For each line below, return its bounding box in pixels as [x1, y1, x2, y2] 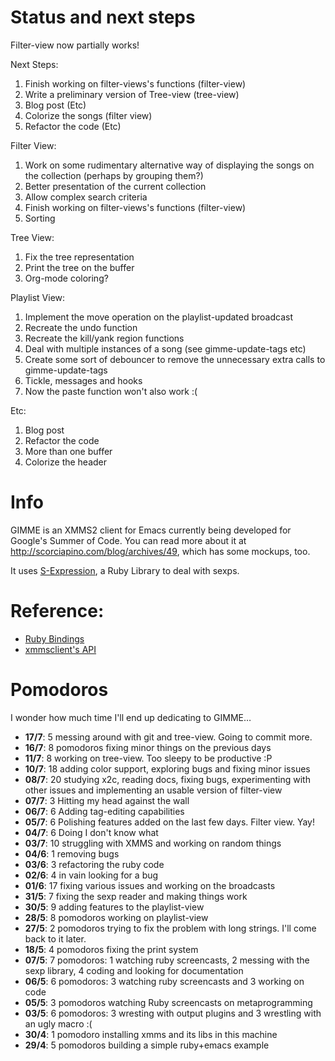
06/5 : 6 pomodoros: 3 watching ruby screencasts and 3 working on [24, 975, 305, 987]
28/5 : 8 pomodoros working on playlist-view [24, 911, 209, 923]
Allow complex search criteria [24, 191, 148, 203]
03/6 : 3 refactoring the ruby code [24, 858, 165, 870]
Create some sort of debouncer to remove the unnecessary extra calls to [24, 353, 326, 365]
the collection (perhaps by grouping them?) [24, 169, 204, 181]
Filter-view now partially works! [10, 39, 140, 51]
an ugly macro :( [24, 1017, 93, 1030]
